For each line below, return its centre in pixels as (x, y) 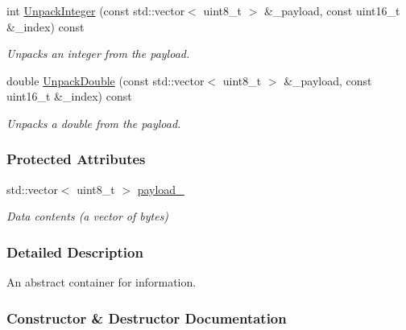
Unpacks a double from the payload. (94, 123)
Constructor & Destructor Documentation (147, 318)
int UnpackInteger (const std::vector (96, 10)
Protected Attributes (76, 159)
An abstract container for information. (101, 282)
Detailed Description (75, 252)
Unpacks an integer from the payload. (98, 54)
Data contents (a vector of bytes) (88, 216)
